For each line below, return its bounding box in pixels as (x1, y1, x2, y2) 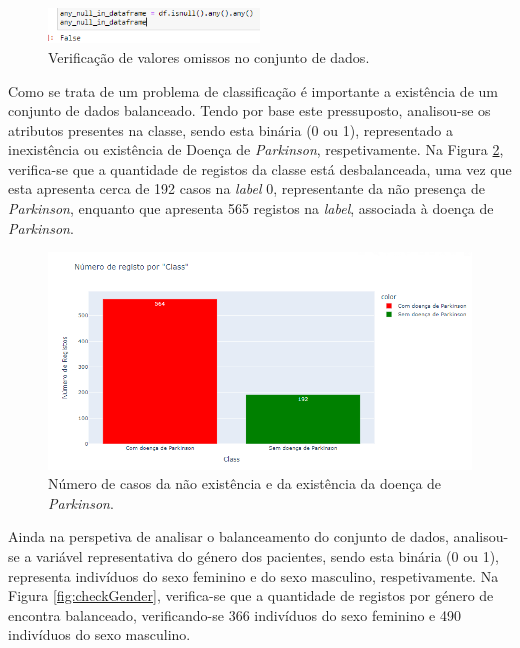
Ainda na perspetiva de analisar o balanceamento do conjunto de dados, (8, 526, 449, 547)
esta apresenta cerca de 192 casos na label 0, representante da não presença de (8, 178, 486, 199)
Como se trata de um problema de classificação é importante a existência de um (8, 80, 498, 101)
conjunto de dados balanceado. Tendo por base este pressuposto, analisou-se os (8, 100, 491, 121)
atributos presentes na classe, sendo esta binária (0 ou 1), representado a (8, 119, 453, 140)
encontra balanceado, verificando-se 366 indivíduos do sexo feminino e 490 (8, 604, 461, 625)
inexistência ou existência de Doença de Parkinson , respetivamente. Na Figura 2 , (8, 139, 504, 160)
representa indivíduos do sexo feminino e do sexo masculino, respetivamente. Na (8, 565, 499, 586)
